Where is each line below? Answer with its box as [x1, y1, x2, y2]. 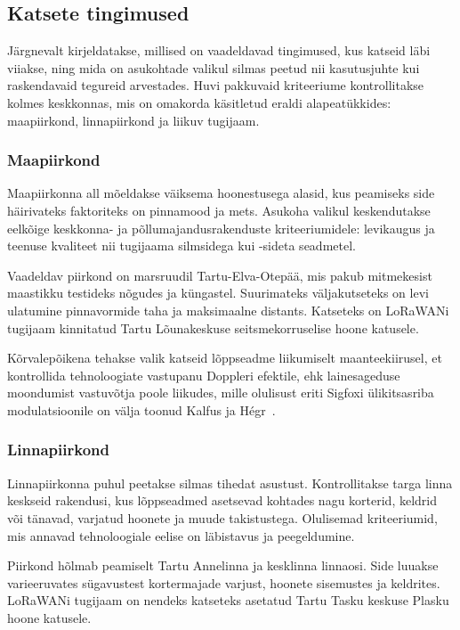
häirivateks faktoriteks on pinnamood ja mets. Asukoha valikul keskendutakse [7, 200, 431, 219]
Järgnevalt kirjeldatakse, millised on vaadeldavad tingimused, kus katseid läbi [7, 41, 431, 60]
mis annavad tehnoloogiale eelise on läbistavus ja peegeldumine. [7, 526, 355, 544]
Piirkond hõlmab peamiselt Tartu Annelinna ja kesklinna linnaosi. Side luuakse [7, 556, 439, 575]
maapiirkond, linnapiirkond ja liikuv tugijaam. [7, 110, 260, 129]
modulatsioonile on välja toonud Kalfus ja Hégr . [7, 400, 276, 419]
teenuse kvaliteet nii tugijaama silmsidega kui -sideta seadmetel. [7, 236, 356, 255]
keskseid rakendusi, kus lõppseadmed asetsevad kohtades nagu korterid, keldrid [7, 491, 437, 510]
